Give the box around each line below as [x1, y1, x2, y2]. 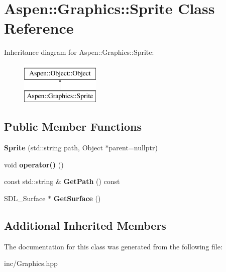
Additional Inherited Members [4, 218, 166, 233]
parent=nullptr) [108, 142, 158, 153]
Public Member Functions [4, 119, 142, 134]
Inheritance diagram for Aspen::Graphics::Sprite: [4, 47, 154, 57]
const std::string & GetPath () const [4, 176, 120, 187]
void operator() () [4, 159, 64, 169]
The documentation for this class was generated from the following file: [4, 241, 222, 251]
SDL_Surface [4, 193, 46, 204]
